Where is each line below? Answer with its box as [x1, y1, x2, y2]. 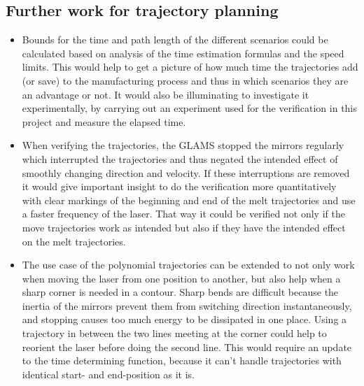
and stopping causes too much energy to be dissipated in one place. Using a [22, 312, 347, 327]
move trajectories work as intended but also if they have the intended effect [22, 220, 346, 234]
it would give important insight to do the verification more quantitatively [22, 179, 337, 194]
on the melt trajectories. [22, 234, 126, 248]
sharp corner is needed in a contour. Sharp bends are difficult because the [22, 285, 339, 299]
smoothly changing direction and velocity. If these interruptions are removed [22, 165, 350, 180]
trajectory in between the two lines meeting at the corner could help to [22, 326, 327, 341]
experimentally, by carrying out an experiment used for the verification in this [22, 101, 357, 115]
